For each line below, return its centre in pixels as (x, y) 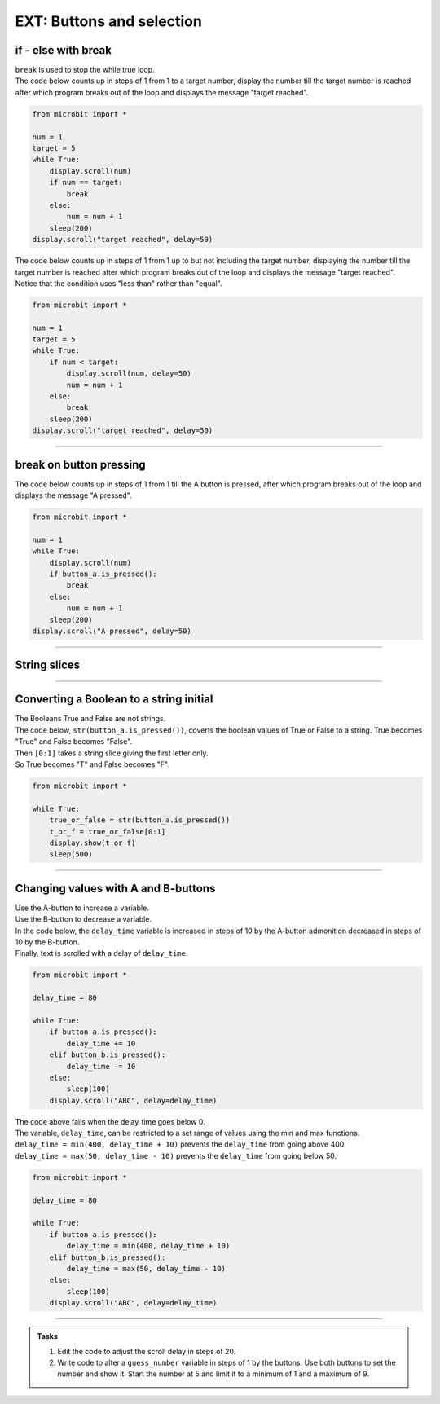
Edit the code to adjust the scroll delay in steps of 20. (147, 1351)
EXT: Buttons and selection (109, 21)
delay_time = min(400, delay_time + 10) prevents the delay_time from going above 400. (180, 1144)
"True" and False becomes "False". (74, 742)
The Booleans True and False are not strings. (90, 719)
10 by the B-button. (47, 942)
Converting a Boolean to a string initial (114, 700)
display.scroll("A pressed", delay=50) (112, 631)
